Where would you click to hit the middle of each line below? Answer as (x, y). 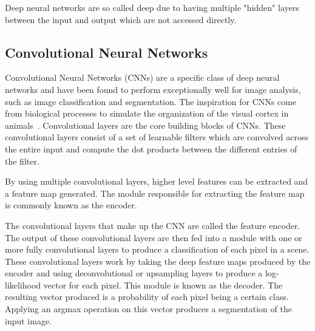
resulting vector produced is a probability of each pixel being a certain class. (147, 297)
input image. (29, 320)
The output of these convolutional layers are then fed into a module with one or (154, 237)
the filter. (22, 161)
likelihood (23, 285)
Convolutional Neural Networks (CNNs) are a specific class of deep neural (142, 77)
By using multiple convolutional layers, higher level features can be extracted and (157, 181)
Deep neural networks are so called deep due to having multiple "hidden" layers (152, 7)
